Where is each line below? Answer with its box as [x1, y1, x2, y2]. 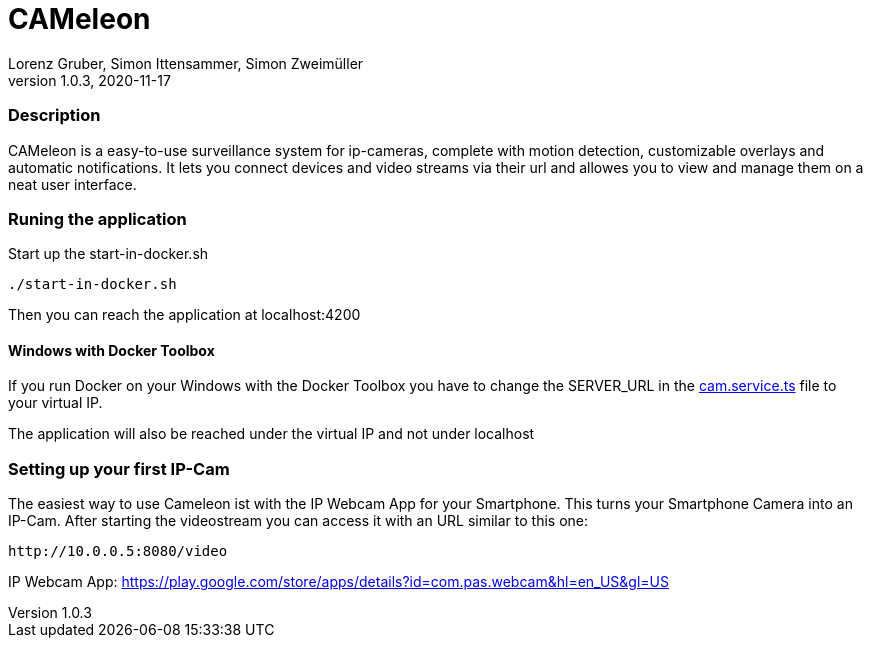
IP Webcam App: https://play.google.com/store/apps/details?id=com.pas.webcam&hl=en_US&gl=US [8, 573, 669, 591]
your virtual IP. [8, 394, 103, 412]
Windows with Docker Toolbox [8, 341, 215, 359]
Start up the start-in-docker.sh [8, 245, 209, 263]
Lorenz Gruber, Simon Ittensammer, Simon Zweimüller [8, 54, 364, 72]
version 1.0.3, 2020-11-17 [8, 71, 171, 89]
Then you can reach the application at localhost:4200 [8, 306, 361, 324]
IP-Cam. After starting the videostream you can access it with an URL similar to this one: [8, 512, 589, 530]
